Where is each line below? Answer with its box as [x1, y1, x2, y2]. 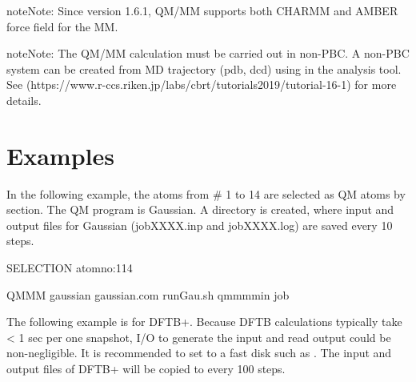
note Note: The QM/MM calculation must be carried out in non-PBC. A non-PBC [6, 45, 410, 62]
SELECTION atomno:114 [6, 259, 133, 276]
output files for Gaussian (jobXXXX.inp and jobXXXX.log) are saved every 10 [6, 216, 393, 233]
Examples [6, 139, 114, 171]
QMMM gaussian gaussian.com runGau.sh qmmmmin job [6, 286, 290, 303]
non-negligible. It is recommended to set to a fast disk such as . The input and [6, 344, 392, 361]
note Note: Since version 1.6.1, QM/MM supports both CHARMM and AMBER [6, 2, 398, 18]
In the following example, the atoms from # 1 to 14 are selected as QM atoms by [6, 185, 406, 202]
